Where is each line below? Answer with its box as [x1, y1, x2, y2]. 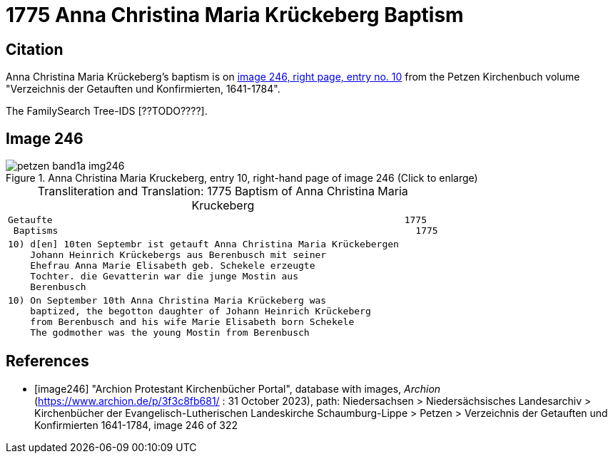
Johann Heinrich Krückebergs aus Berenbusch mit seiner [30, 249, 327, 261]
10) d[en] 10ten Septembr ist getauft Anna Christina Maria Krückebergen [8, 239, 399, 250]
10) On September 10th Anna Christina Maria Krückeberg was [8, 295, 327, 306]
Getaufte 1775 [8, 215, 427, 226]
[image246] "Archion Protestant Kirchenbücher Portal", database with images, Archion [34, 382, 441, 395]
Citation [6, 40, 64, 58]
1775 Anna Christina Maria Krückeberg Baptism [6, 3, 464, 27]
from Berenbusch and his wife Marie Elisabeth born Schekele [30, 316, 355, 328]
